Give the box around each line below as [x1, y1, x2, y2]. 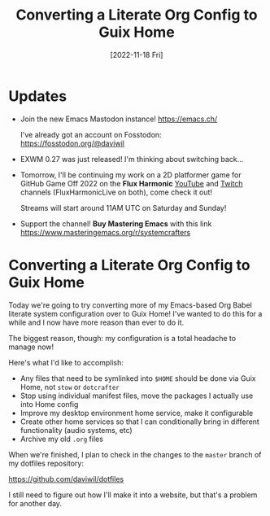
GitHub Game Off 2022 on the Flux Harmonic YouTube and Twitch [20, 178, 243, 188]
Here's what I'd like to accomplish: [8, 357, 124, 367]
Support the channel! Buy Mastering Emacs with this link [20, 218, 212, 229]
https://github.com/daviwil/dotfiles [8, 474, 124, 483]
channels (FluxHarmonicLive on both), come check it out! [20, 187, 213, 197]
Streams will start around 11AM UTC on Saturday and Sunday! [20, 203, 227, 212]
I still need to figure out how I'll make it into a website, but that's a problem [8, 490, 258, 500]
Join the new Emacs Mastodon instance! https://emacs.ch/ [20, 114, 218, 124]
